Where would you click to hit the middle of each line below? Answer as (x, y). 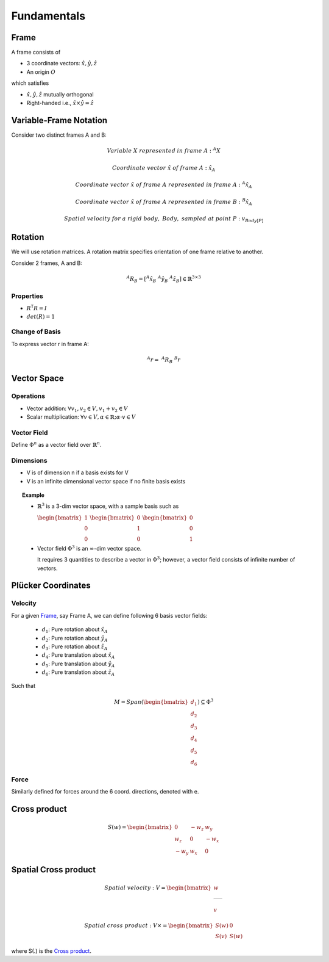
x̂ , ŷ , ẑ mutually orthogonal (60, 94)
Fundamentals (48, 16)
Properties (27, 296)
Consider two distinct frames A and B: (59, 135)
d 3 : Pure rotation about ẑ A (75, 647)
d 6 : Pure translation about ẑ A (78, 673)
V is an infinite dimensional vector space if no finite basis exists (106, 481)
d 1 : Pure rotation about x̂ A (75, 630)
